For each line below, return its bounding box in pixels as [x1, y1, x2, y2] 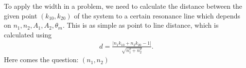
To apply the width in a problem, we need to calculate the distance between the [4, 1, 243, 11]
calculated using [4, 29, 52, 39]
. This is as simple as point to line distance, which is [62, 20, 219, 30]
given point [4, 10, 37, 20]
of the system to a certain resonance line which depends [74, 10, 241, 20]
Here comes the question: [4, 54, 79, 65]
